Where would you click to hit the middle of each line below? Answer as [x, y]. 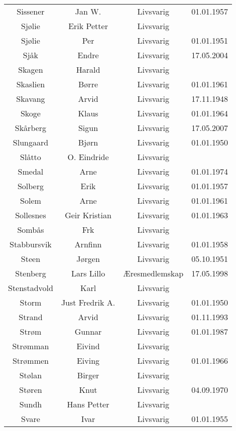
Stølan [31, 375]
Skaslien [31, 84]
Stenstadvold [31, 288]
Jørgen [88, 259]
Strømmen [30, 361]
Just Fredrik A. [88, 302]
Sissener [31, 11]
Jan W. [88, 11]
